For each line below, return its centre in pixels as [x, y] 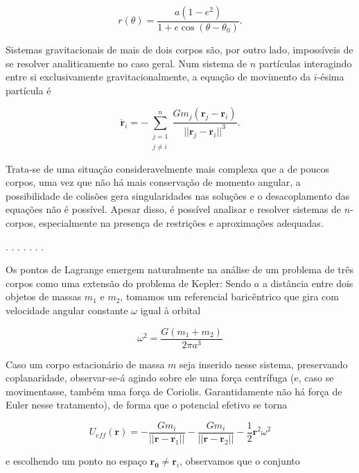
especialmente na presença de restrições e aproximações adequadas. [181, 222]
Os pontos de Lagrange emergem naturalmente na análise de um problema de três [179, 269]
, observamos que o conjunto [240, 461]
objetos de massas [44, 296]
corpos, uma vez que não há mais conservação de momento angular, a [153, 182]
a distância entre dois [308, 283]
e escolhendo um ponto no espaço [76, 461]
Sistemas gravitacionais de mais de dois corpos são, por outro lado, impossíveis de [179, 50]
